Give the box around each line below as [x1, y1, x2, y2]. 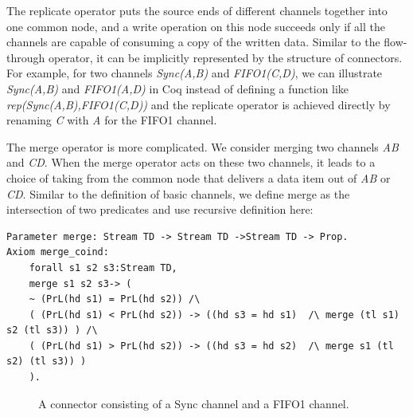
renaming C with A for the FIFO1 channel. [6, 112, 217, 128]
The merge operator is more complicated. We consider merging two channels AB [6, 138, 399, 155]
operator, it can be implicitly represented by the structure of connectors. [48, 49, 403, 65]
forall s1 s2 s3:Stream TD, [29, 262, 177, 273]
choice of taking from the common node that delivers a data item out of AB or [6, 169, 391, 186]
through [6, 49, 45, 65]
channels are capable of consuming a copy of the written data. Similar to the [6, 33, 380, 50]
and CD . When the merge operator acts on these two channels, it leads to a [6, 154, 376, 171]
